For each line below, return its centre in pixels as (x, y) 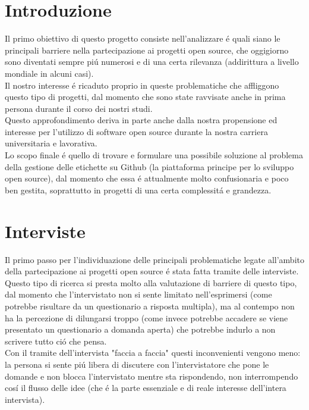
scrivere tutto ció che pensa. (56, 341)
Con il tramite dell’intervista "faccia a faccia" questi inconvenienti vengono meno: (153, 353)
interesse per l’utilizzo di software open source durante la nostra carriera (136, 131)
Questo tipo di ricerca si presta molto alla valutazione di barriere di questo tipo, (151, 282)
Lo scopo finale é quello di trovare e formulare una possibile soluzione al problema (154, 155)
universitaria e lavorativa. (51, 143)
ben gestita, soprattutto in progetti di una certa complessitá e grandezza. (138, 190)
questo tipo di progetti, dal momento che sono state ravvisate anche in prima (145, 97)
